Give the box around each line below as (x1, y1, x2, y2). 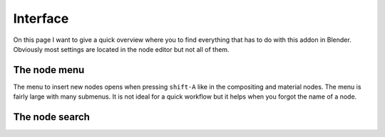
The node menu (13, 64, 85, 76)
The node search (13, 111, 91, 124)
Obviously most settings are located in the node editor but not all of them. (13, 45, 230, 53)
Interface (13, 11, 69, 26)
